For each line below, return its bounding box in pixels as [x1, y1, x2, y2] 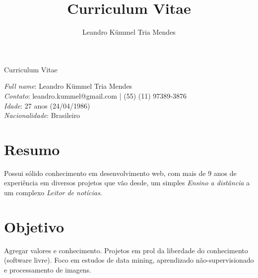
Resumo [4, 139, 60, 159]
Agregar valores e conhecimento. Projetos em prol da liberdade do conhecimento [4, 245, 248, 255]
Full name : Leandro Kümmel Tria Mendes [4, 81, 132, 91]
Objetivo [4, 216, 64, 236]
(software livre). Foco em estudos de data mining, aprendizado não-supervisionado [4, 255, 254, 265]
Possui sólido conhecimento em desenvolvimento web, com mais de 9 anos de [4, 167, 237, 178]
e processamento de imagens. [4, 264, 92, 275]
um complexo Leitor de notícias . [4, 187, 102, 197]
